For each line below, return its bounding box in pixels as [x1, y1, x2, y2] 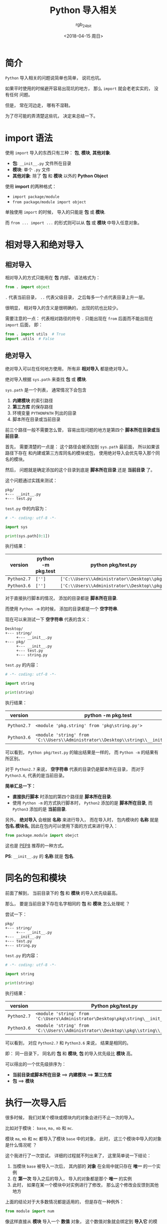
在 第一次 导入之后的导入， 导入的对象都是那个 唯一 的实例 [12, 1176, 132, 1182]
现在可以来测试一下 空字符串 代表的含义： [5, 616, 90, 622]
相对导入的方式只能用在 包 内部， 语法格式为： [5, 275, 100, 281]
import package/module [12, 194, 60, 200]
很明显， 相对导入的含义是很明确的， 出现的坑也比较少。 [5, 305, 121, 311]
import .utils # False [5, 337, 55, 342]
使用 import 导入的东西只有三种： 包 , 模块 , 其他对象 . [5, 150, 111, 156]
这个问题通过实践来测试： [5, 477, 58, 483]
